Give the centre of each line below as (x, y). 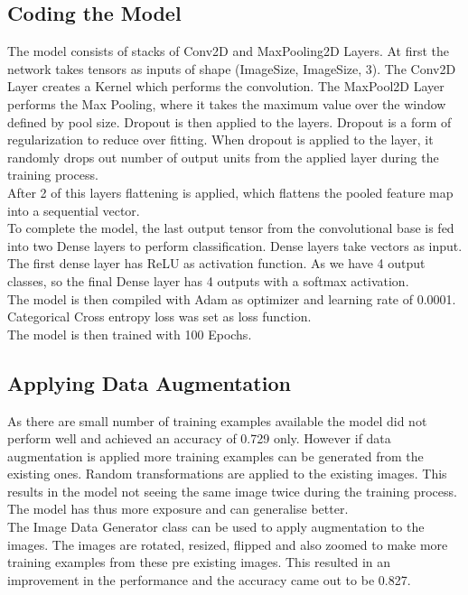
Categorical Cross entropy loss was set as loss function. (159, 316)
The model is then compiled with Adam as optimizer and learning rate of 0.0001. (232, 298)
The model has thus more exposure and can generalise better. (178, 509)
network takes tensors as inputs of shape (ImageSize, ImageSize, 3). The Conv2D (232, 68)
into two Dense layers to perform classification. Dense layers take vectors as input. (235, 245)
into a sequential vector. (74, 210)
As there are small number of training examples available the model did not (217, 420)
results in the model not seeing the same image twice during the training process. (232, 491)
